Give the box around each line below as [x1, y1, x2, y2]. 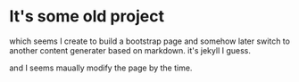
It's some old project [9, 6, 165, 27]
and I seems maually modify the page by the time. [9, 62, 193, 73]
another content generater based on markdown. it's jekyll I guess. [9, 45, 252, 55]
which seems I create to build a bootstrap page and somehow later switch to [9, 36, 290, 46]
